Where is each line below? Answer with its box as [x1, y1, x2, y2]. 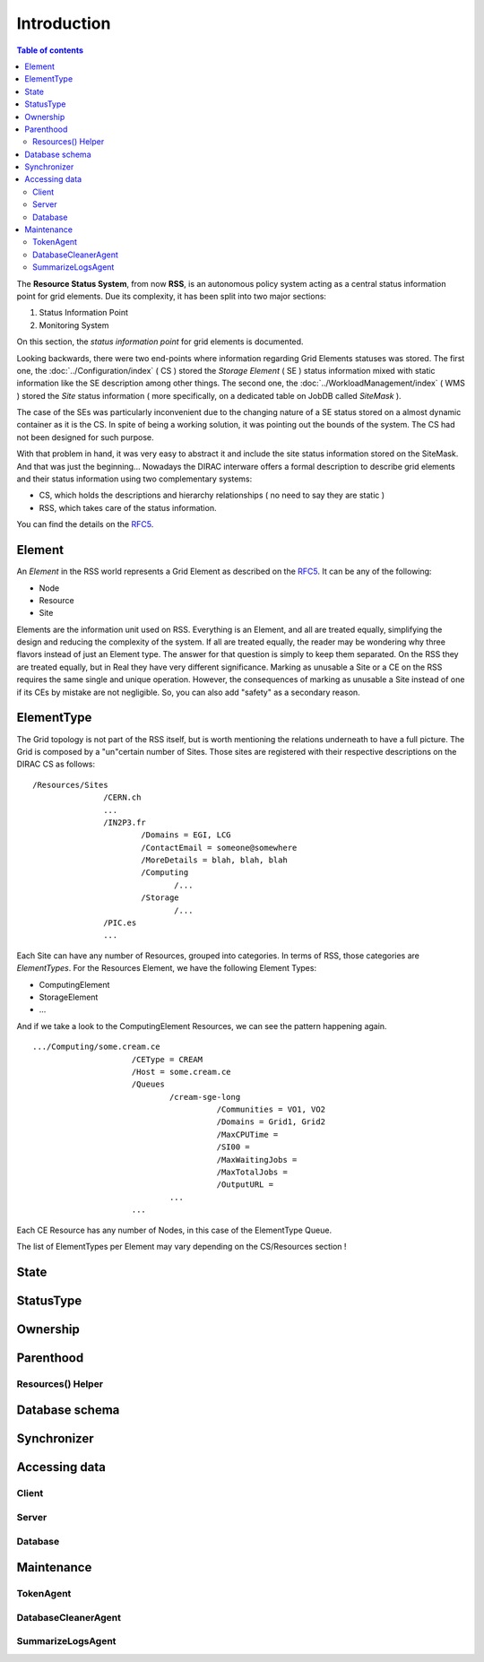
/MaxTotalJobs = [216, 1167, 289, 1178]
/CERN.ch [103, 792, 142, 802]
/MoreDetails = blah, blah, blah [140, 855, 289, 865]
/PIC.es [103, 918, 137, 928]
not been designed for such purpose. [16, 431, 154, 443]
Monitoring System [39, 319, 109, 331]
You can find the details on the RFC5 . [16, 519, 154, 530]
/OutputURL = [216, 1180, 273, 1190]
